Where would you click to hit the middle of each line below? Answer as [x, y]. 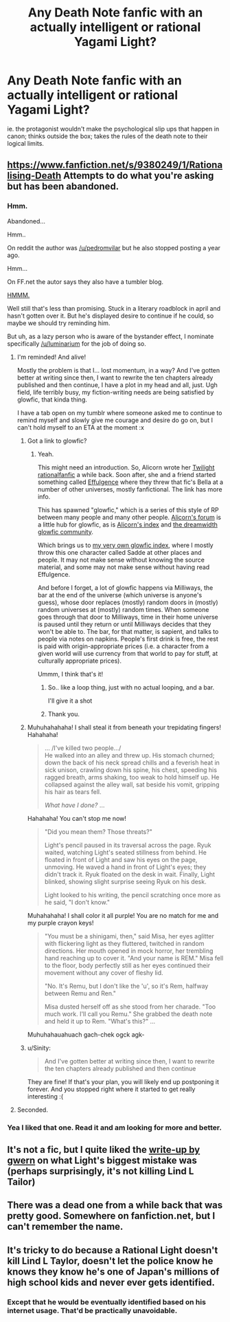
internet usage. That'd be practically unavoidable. [92, 1310]
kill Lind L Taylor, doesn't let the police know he [110, 1260]
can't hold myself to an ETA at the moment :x [80, 427]
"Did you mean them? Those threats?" [98, 831]
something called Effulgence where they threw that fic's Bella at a [130, 482]
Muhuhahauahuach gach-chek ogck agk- [86, 1034]
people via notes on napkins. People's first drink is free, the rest [128, 639]
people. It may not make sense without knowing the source [121, 560]
